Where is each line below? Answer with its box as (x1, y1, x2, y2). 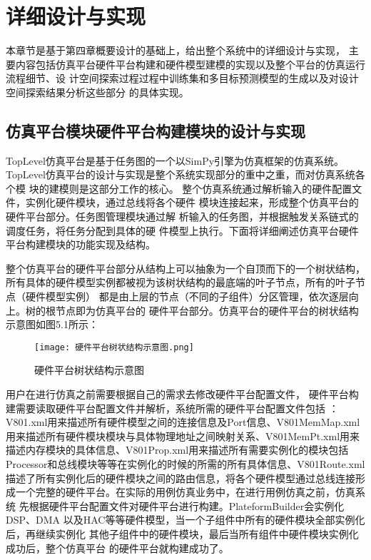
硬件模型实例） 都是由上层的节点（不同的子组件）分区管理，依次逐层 (25, 289, 349, 304)
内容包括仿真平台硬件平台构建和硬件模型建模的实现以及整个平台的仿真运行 (15, 56, 365, 71)
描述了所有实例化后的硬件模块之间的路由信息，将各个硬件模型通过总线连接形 (6, 470, 365, 485)
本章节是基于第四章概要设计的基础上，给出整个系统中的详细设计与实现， (6, 43, 345, 58)
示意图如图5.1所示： (6, 317, 98, 332)
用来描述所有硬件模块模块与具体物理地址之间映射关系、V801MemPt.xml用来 (6, 428, 360, 443)
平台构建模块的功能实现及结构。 (6, 237, 156, 252)
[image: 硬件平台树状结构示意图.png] (34, 342, 194, 352)
